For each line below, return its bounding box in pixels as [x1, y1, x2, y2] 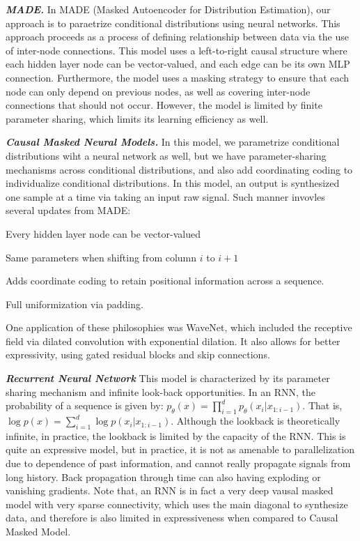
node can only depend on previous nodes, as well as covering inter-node [6, 84, 311, 98]
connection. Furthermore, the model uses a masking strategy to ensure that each [6, 70, 350, 84]
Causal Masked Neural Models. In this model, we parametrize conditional [6, 135, 340, 149]
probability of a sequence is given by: [6, 398, 164, 413]
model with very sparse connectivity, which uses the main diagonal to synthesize [6, 496, 348, 511]
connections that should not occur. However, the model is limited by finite [6, 98, 322, 112]
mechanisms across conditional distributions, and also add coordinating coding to [6, 162, 353, 176]
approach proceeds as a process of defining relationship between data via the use [6, 29, 349, 44]
